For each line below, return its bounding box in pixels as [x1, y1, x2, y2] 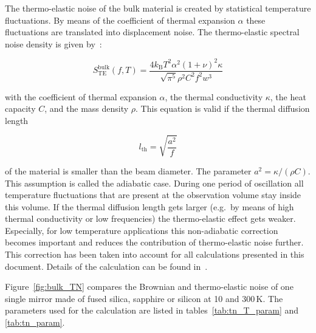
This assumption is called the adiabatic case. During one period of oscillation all [5, 176, 304, 189]
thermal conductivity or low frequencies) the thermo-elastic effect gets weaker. [5, 212, 296, 225]
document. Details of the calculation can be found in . [5, 259, 208, 272]
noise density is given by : [5, 37, 102, 50]
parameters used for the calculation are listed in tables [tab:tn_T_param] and [5, 304, 299, 317]
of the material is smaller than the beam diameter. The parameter [5, 164, 252, 177]
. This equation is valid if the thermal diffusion [136, 102, 310, 115]
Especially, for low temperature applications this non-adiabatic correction [5, 224, 278, 236]
